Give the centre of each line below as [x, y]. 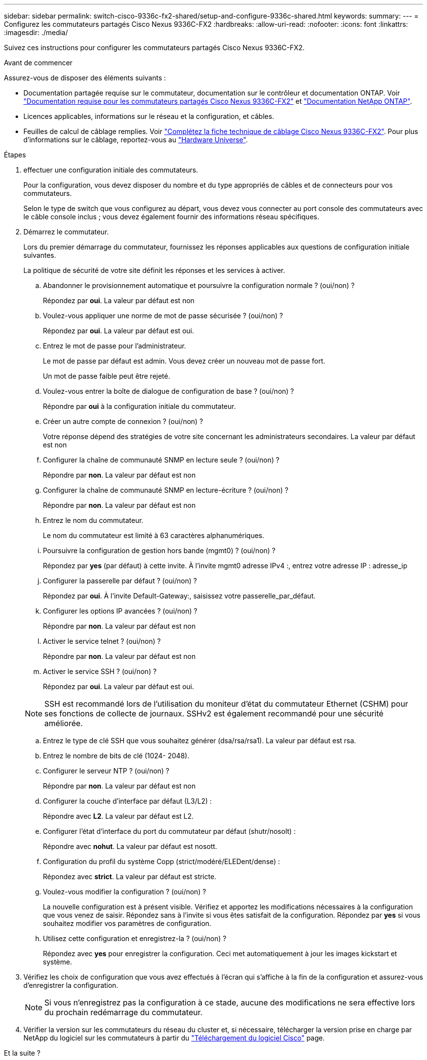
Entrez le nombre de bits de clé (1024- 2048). [116, 756]
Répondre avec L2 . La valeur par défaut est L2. [118, 816]
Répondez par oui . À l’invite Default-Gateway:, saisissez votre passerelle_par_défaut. [179, 596]
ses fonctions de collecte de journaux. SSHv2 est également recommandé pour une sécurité [214, 713]
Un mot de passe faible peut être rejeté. [107, 376]
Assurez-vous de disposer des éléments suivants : [85, 78]
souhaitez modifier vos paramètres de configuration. [127, 923]
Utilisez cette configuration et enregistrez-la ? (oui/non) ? [135, 938]
